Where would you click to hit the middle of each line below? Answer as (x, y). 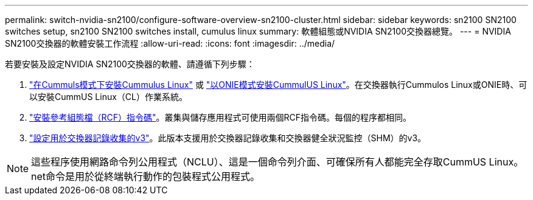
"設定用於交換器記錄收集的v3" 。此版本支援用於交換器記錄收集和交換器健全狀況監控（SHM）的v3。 (228, 138)
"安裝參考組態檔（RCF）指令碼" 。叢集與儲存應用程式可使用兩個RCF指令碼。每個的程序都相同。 (221, 117)
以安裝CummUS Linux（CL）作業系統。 (109, 97)
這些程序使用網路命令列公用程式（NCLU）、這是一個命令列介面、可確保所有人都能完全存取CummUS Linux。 (277, 162)
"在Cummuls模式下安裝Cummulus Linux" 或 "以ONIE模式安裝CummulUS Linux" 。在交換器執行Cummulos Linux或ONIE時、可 (278, 85)
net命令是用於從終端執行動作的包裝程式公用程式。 (146, 176)
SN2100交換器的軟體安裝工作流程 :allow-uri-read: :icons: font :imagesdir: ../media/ (170, 43)
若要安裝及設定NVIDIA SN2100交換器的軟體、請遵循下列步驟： (130, 64)
